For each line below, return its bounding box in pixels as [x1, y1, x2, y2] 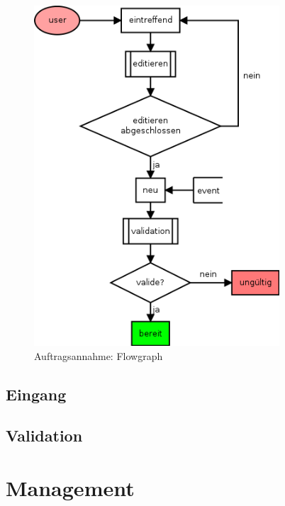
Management [6, 473, 135, 502]
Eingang [6, 383, 67, 405]
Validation [6, 425, 83, 446]
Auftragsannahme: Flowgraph [34, 348, 163, 363]
